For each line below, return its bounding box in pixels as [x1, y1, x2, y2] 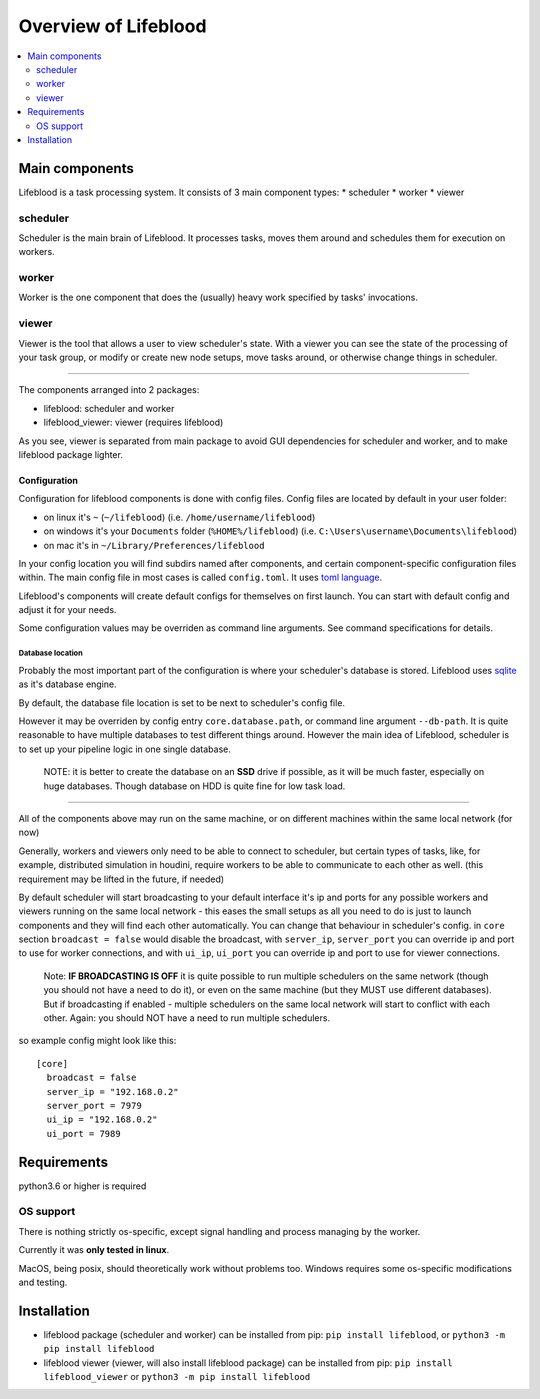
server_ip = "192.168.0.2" [46, 1086, 179, 1097]
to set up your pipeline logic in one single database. [18, 743, 232, 755]
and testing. [18, 1276, 68, 1288]
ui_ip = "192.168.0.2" [46, 1114, 158, 1125]
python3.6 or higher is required [18, 1180, 147, 1192]
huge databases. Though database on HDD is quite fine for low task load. [43, 780, 346, 792]
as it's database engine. [18, 678, 117, 690]
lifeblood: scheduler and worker [43, 402, 175, 414]
